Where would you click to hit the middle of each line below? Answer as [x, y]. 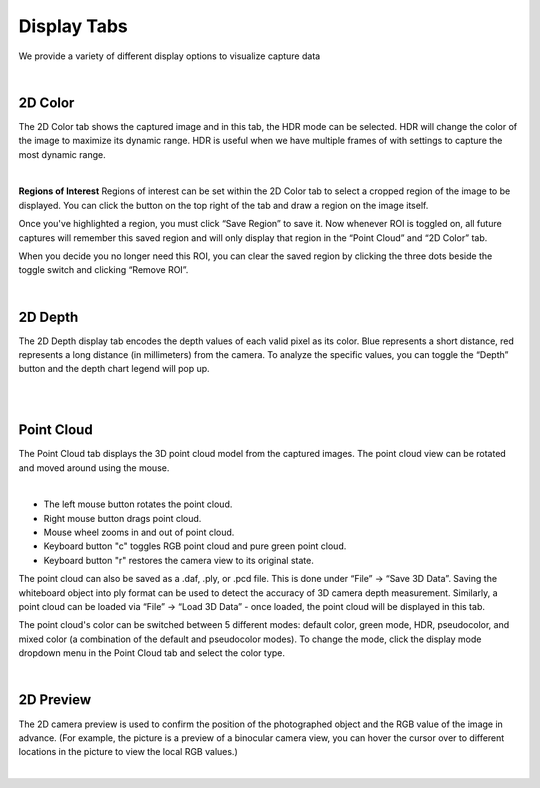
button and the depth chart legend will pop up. [114, 369]
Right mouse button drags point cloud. [122, 518]
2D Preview [55, 700]
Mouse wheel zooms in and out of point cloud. [139, 532]
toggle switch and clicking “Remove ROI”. [103, 270]
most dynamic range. [62, 154]
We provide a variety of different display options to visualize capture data [169, 56]
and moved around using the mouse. [94, 467]
